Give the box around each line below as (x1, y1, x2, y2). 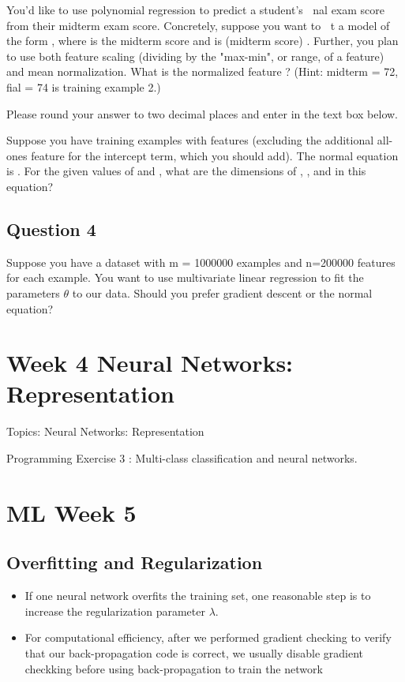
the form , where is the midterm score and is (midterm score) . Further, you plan (6, 32, 399, 49)
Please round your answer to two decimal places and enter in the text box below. (6, 105, 398, 122)
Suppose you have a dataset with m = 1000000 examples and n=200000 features (6, 253, 396, 270)
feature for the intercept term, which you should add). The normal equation (31, 147, 399, 163)
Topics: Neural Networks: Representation (6, 423, 204, 440)
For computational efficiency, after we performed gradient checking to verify (24, 629, 392, 646)
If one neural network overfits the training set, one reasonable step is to (24, 587, 371, 604)
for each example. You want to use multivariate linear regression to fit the (6, 269, 364, 286)
